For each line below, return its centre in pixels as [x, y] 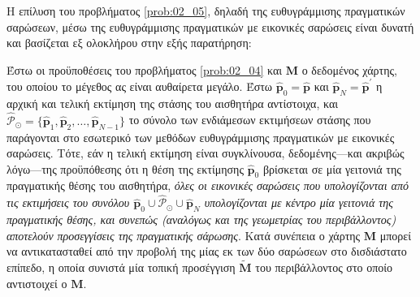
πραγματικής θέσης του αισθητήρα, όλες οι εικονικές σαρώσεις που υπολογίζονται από [208, 185]
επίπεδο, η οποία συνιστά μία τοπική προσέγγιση [121, 267]
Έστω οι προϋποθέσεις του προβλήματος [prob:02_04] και [145, 69]
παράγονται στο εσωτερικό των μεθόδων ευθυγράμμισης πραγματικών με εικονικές [201, 137]
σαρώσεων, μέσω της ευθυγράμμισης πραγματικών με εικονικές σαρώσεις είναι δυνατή [210, 26]
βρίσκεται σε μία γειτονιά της [332, 168]
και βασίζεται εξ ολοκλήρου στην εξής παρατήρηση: [129, 43]
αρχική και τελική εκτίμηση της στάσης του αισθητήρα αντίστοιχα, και [173, 103]
